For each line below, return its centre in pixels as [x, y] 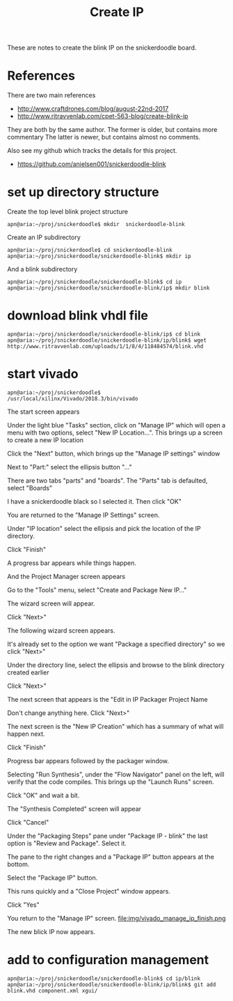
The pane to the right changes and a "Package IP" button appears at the [111, 857]
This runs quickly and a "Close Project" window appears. [89, 891]
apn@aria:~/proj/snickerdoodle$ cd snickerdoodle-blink [90, 250]
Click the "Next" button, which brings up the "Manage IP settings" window [114, 453]
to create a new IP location [45, 439]
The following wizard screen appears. [61, 630]
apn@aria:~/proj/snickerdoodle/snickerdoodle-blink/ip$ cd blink [104, 334]
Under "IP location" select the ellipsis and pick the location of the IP [104, 528]
